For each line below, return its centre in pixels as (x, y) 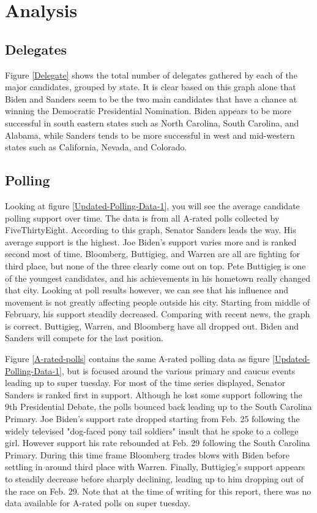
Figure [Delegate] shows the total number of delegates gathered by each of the (151, 75)
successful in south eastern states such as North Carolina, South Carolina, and (152, 122)
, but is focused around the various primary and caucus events (178, 370)
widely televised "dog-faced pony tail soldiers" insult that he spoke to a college (152, 430)
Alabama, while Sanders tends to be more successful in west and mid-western (150, 135)
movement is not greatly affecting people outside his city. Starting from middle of (158, 302)
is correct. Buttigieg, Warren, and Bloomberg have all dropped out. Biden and (152, 326)
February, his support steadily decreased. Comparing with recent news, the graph (158, 314)
